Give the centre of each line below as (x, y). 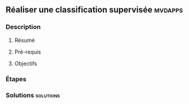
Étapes (16, 79)
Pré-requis (28, 52)
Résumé (24, 40)
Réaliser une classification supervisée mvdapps (94, 10)
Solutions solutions (33, 95)
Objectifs (26, 63)
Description (23, 27)
